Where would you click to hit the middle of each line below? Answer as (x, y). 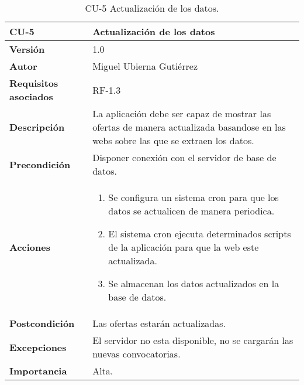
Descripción (37, 127)
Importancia (38, 371)
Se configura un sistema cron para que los (194, 197)
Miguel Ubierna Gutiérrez (145, 66)
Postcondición (42, 323)
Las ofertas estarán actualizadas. (159, 323)
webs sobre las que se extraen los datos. (173, 140)
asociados (31, 96)
